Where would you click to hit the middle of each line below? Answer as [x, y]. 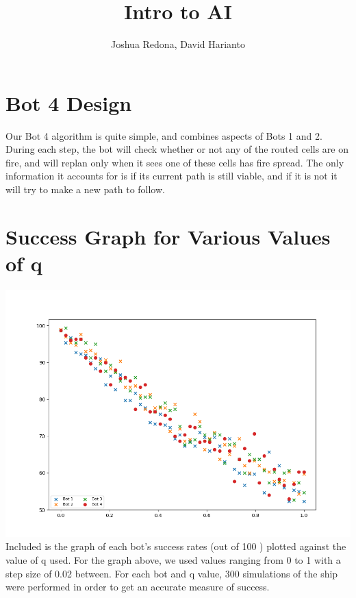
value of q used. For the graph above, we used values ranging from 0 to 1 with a [173, 560]
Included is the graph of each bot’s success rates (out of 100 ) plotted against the [176, 546]
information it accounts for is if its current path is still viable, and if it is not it [171, 176]
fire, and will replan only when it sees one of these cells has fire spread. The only [175, 162]
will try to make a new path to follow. [85, 189]
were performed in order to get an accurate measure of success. [138, 587]
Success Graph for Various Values [168, 236]
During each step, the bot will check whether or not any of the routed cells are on [177, 149]
